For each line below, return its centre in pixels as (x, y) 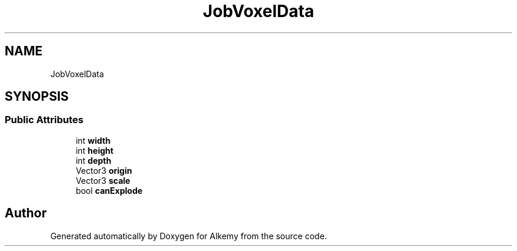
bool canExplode (109, 190)
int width (93, 140)
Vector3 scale (103, 180)
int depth (94, 160)
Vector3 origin (104, 170)
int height (95, 150)
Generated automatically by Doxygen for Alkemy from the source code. (189, 236)
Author (26, 213)
